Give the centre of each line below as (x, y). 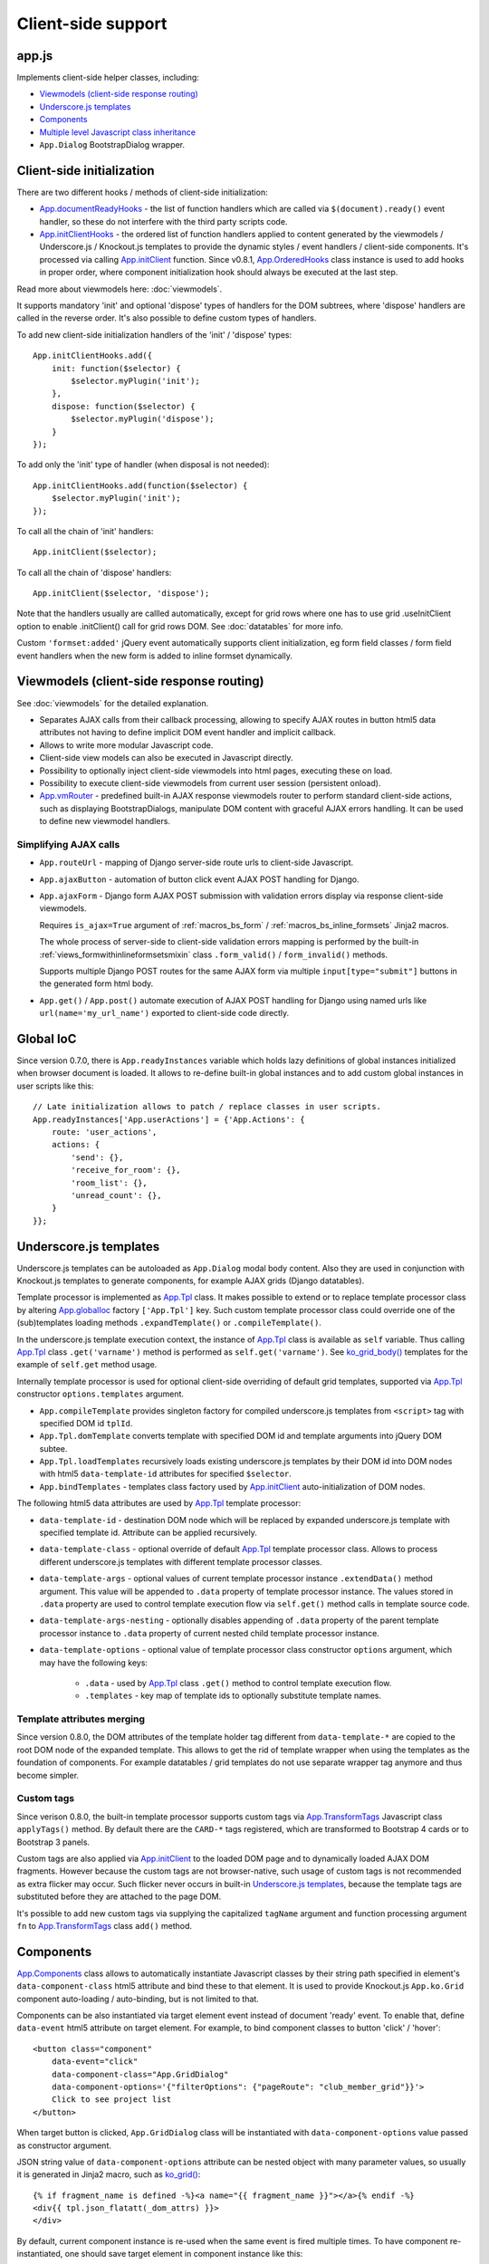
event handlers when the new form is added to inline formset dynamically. (155, 656)
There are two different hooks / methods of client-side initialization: (142, 192)
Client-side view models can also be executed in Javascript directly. (166, 758)
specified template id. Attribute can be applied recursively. (149, 1533)
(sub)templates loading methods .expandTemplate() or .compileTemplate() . (169, 1323)
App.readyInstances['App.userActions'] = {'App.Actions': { (169, 1119)
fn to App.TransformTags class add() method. (105, 1925)
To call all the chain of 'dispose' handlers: (94, 572)
